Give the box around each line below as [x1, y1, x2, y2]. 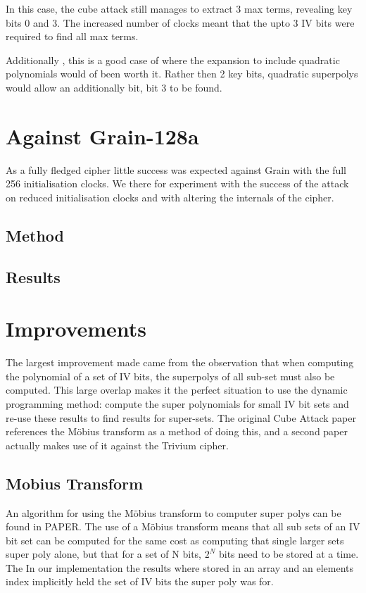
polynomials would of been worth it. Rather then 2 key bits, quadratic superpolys [6, 66, 358, 81]
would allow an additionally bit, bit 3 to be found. [6, 80, 222, 94]
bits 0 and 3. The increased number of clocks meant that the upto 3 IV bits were [6, 15, 355, 30]
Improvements [6, 314, 147, 343]
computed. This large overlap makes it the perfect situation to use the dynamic [6, 382, 348, 397]
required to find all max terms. [6, 29, 139, 44]
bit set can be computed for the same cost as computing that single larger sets [6, 532, 344, 547]
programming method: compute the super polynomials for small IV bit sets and [6, 396, 349, 411]
